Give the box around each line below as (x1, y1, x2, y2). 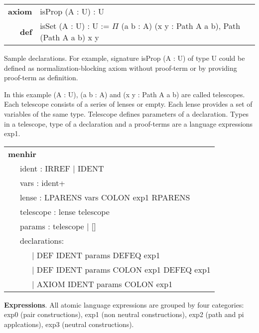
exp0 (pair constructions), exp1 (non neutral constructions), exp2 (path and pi (4, 309, 244, 320)
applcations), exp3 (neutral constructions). (4, 319, 134, 329)
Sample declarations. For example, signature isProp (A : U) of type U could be (4, 53, 245, 63)
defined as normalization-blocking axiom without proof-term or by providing (4, 62, 237, 73)
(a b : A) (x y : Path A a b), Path (121, 20, 241, 31)
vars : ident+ (20, 176, 65, 188)
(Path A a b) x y (40, 31, 99, 43)
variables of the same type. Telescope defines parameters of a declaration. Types (4, 108, 249, 119)
